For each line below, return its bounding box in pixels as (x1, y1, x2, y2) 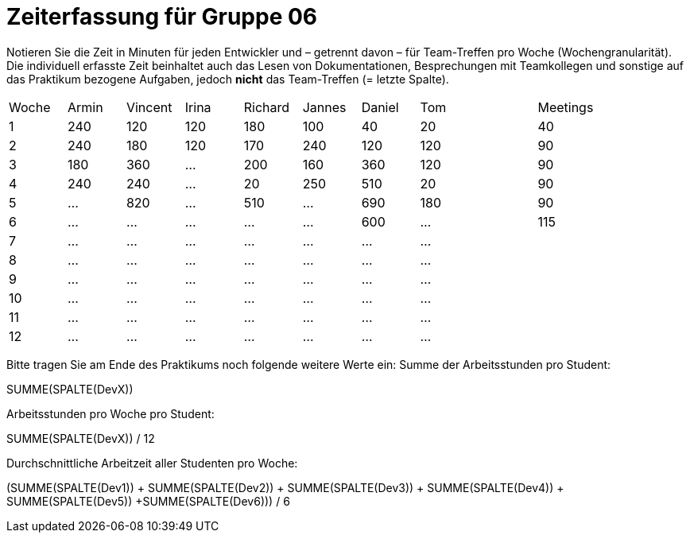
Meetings (537, 99, 594, 115)
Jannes (302, 99, 347, 115)
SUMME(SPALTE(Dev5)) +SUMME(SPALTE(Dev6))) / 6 (6, 494, 290, 508)
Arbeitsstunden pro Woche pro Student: (6, 406, 215, 421)
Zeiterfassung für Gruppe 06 (6, 3, 318, 30)
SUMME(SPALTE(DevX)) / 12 (6, 431, 155, 445)
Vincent (126, 99, 172, 115)
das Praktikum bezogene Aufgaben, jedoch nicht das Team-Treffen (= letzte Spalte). (6, 72, 449, 86)
